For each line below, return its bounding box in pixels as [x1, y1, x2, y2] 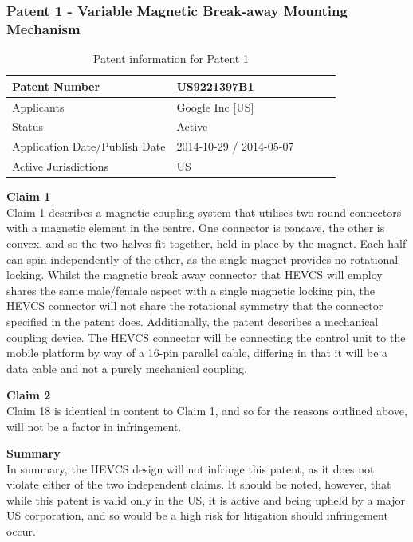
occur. [6, 523, 36, 540]
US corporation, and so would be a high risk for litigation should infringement [6, 507, 388, 524]
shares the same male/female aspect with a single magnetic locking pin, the [6, 281, 375, 298]
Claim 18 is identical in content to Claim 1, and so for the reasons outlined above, [6, 402, 407, 418]
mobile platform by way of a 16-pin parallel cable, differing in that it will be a [6, 344, 388, 361]
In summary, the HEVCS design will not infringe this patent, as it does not [6, 460, 375, 477]
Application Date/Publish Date [12, 138, 166, 155]
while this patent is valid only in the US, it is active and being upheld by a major [6, 491, 406, 508]
